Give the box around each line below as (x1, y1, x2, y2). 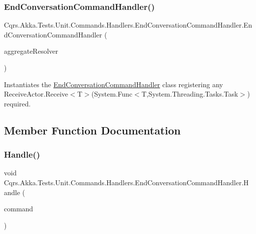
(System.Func (91, 89, 132, 99)
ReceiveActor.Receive (4, 89, 68, 99)
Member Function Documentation (4, 122, 181, 137)
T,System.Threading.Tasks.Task (141, 89, 238, 99)
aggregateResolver (4, 46, 58, 56)
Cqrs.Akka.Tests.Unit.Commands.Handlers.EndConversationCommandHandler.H (4, 177, 249, 187)
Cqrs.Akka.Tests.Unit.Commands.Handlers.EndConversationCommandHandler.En (4, 20, 252, 30)
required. (4, 98, 31, 108)
